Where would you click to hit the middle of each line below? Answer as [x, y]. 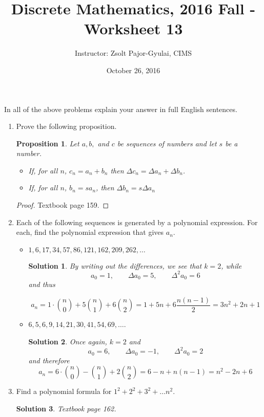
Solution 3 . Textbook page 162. [66, 408]
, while [231, 265]
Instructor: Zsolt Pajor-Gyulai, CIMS [133, 53]
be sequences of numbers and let [167, 143]
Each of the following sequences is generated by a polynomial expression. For [137, 222]
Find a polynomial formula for [64, 391]
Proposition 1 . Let [48, 143]
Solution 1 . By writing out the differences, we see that [115, 265]
